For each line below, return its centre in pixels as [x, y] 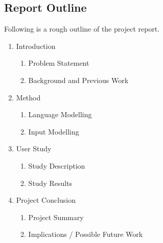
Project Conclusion [46, 200]
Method [28, 97]
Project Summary [56, 217]
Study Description [57, 165]
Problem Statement [59, 63]
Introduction [36, 46]
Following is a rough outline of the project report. [82, 29]
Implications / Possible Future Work [86, 234]
